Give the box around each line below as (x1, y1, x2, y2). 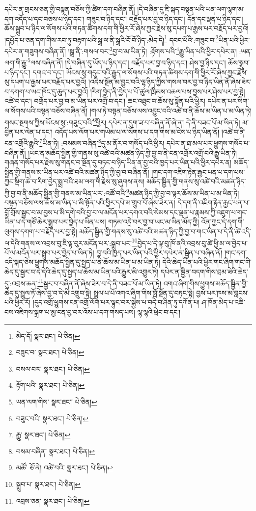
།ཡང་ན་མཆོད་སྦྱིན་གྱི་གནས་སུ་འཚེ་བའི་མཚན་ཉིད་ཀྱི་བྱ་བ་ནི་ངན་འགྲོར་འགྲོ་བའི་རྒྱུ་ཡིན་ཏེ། (28, 147, 237, 158)
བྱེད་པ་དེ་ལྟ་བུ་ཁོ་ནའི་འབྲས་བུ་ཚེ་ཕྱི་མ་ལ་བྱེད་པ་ (137, 238, 248, 248)
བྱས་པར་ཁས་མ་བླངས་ (196, 287, 249, 297)
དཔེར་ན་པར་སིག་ (207, 96, 249, 106)
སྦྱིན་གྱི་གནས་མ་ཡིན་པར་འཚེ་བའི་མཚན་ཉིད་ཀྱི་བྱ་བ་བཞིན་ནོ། (4, 166, 149, 177)
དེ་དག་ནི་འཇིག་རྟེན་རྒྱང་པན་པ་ (177, 197, 250, 208)
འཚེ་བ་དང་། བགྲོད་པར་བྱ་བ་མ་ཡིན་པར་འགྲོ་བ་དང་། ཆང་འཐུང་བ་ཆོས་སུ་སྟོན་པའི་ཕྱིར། (4, 96, 205, 106)
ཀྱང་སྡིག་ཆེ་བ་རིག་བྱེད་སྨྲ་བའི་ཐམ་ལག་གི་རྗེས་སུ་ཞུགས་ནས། (4, 176, 144, 187)
